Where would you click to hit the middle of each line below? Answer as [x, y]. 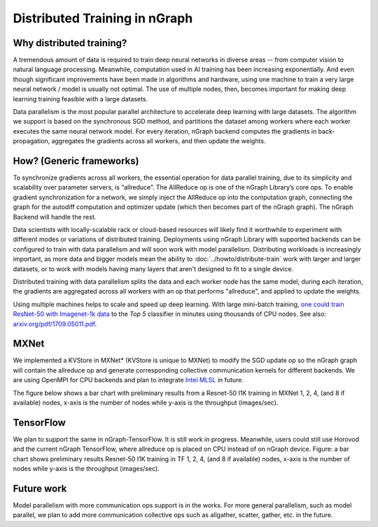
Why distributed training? [70, 43]
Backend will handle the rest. [55, 217]
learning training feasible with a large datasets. [80, 99]
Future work [40, 488]
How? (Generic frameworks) [76, 161]
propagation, [31, 141]
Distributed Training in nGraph [103, 18]
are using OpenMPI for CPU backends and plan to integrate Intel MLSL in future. [128, 380]
